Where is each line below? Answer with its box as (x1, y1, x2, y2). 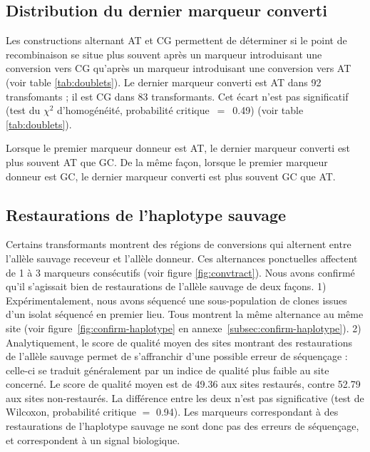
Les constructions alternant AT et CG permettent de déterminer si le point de (6, 33, 347, 48)
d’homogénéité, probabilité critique (57, 103, 210, 118)
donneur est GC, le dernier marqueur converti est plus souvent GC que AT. (6, 168, 336, 183)
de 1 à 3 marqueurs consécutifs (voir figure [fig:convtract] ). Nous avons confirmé (6, 264, 355, 279)
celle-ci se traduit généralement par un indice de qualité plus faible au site (6, 362, 329, 377)
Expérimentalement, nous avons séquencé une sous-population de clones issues (6, 292, 347, 307)
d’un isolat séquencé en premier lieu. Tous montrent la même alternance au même (6, 307, 364, 322)
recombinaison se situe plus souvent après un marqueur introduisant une (6, 46, 322, 61)
